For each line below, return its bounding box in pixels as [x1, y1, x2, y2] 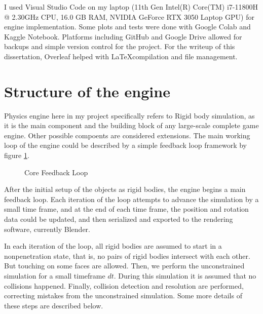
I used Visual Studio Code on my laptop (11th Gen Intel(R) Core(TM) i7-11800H [4, 2, 258, 12]
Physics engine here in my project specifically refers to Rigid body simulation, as [4, 110, 255, 121]
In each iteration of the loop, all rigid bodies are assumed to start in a [4, 241, 222, 251]
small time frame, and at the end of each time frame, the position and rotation [4, 204, 249, 214]
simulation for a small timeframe [4, 270, 105, 281]
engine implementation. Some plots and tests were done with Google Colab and [4, 21, 251, 32]
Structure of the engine [4, 81, 170, 101]
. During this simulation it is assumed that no [114, 270, 256, 281]
